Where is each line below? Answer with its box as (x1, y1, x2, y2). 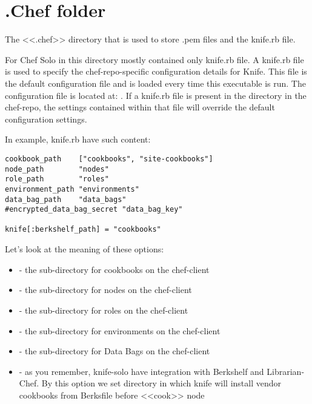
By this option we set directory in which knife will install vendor (41, 377, 282, 389)
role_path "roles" (5, 175, 109, 184)
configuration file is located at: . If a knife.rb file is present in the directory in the (5, 89, 307, 101)
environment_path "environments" (5, 184, 139, 194)
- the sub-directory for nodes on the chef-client (19, 283, 192, 296)
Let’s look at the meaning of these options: (5, 243, 164, 255)
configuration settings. (5, 112, 87, 125)
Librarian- (267, 365, 305, 377)
